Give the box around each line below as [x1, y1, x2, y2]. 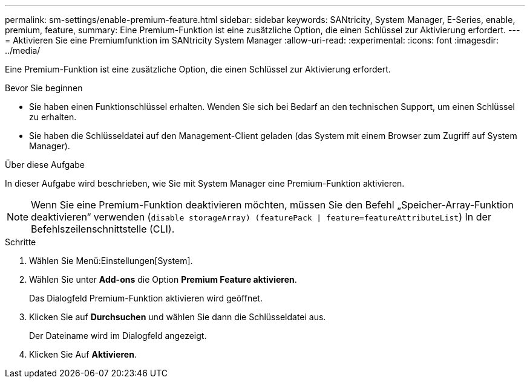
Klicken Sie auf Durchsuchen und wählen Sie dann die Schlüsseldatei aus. [29, 312, 326, 322]
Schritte [5, 237, 36, 247]
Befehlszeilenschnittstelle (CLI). [31, 223, 175, 235]
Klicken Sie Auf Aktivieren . [29, 349, 137, 359]
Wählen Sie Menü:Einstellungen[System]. [29, 256, 193, 266]
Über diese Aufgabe [5, 159, 85, 170]
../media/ [5, 45, 41, 56]
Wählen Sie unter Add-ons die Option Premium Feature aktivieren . [29, 274, 297, 285]
